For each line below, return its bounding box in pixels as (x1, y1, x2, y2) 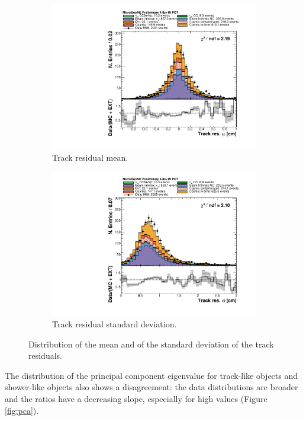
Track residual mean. (52, 151, 128, 163)
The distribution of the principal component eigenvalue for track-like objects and (5, 369, 298, 381)
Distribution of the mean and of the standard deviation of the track (28, 337, 274, 350)
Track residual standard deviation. (52, 318, 177, 330)
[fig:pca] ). (5, 404, 39, 416)
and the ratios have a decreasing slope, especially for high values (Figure (5, 392, 267, 404)
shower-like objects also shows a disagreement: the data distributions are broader (5, 381, 298, 393)
